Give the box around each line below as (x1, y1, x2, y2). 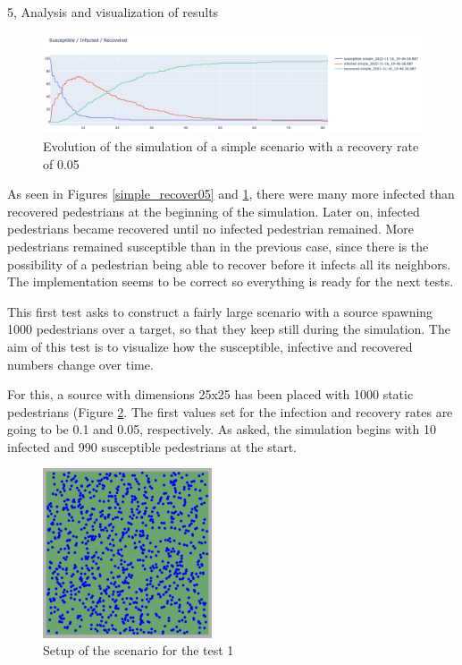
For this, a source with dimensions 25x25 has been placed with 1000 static (7, 385, 414, 404)
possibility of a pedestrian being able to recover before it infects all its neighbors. (7, 254, 451, 273)
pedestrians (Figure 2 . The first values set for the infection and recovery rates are (7, 402, 453, 421)
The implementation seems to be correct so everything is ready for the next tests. (7, 272, 454, 291)
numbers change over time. (7, 354, 154, 373)
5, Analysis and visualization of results (7, 3, 219, 21)
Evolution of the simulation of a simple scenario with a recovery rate (43, 136, 419, 155)
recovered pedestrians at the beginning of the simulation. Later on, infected (7, 201, 420, 220)
